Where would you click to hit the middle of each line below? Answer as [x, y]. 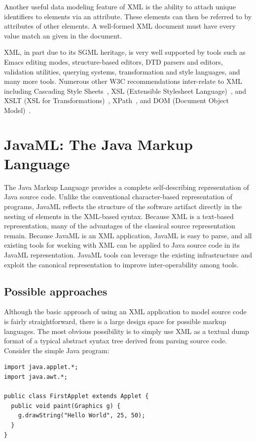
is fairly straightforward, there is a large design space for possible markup [115, 321]
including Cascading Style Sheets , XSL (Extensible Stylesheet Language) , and [125, 91]
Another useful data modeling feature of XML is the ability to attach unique [120, 6]
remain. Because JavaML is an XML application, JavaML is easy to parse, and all [128, 235]
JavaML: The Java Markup [98, 144]
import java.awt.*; [36, 377]
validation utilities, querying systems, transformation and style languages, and [122, 71]
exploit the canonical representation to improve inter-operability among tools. [121, 264]
